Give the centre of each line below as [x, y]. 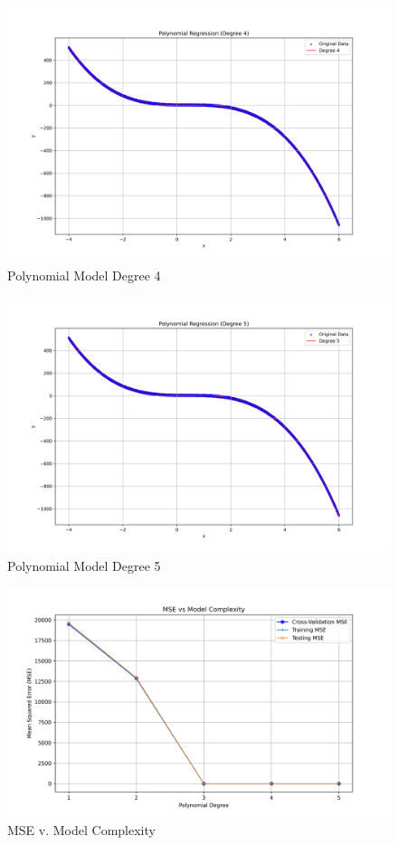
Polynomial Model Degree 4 [84, 275]
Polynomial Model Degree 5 [84, 565]
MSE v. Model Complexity [81, 829]
